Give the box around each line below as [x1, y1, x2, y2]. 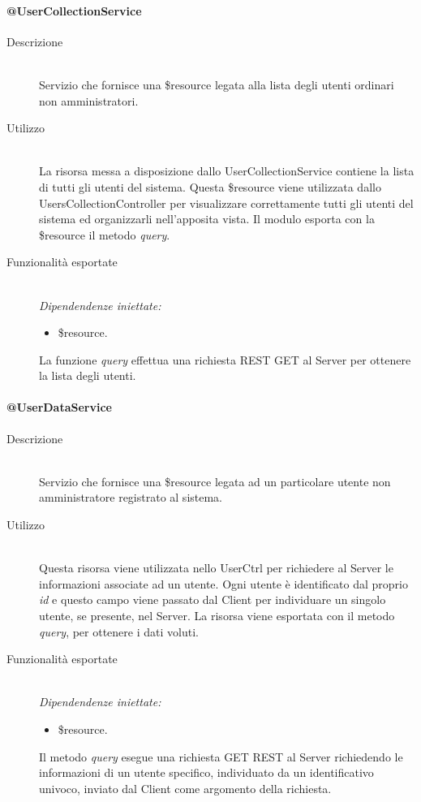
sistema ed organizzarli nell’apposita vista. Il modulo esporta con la [39, 210, 375, 227]
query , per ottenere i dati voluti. [39, 623, 199, 640]
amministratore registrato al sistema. [39, 489, 223, 506]
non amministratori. [39, 92, 139, 109]
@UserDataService [6, 399, 112, 416]
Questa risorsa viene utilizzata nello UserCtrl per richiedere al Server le [39, 559, 393, 576]
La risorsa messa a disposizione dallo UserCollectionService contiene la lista [39, 162, 415, 179]
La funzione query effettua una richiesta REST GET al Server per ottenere [39, 351, 411, 368]
